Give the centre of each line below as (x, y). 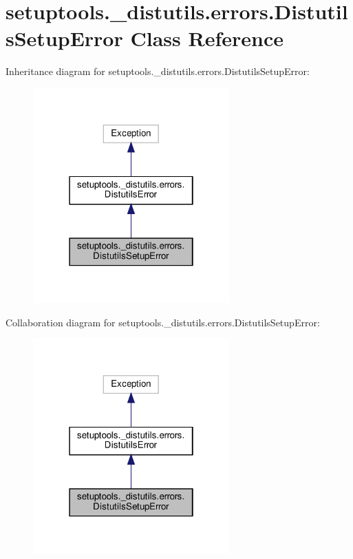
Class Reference (207, 38)
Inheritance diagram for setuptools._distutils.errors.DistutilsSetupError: (158, 71)
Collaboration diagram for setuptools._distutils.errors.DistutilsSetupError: (163, 322)
